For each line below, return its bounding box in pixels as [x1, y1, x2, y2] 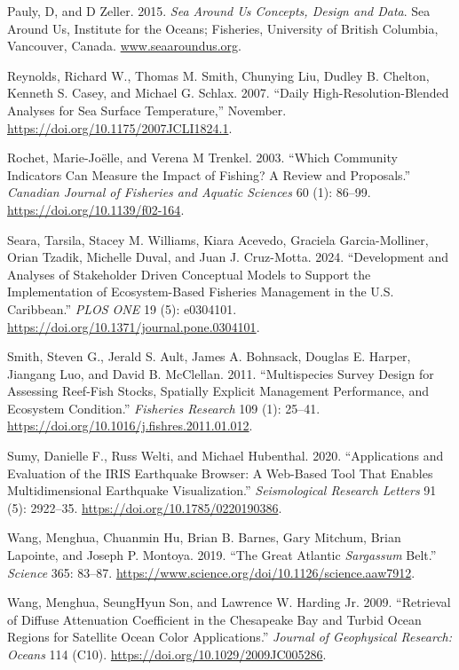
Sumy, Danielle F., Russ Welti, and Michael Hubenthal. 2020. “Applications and [7, 446, 444, 465]
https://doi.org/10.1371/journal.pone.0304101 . [7, 317, 260, 335]
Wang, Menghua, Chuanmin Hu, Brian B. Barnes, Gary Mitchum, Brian [7, 528, 401, 547]
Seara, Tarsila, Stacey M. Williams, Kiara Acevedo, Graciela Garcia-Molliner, [7, 230, 429, 248]
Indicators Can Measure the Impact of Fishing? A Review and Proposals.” [7, 165, 411, 184]
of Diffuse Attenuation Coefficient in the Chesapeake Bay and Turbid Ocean [7, 610, 422, 628]
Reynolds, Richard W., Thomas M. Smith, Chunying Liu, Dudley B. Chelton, [7, 66, 430, 84]
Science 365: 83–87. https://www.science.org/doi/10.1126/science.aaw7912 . [7, 563, 415, 581]
